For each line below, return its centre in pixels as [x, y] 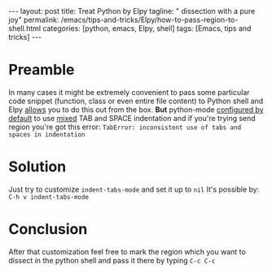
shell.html [25, 28]
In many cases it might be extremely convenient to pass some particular [129, 92]
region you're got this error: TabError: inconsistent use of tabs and [125, 127]
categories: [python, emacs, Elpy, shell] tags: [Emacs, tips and [147, 28]
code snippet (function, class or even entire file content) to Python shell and [136, 101]
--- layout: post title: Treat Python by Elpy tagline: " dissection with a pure [132, 11]
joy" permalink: [34, 19]
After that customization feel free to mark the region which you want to [127, 251]
